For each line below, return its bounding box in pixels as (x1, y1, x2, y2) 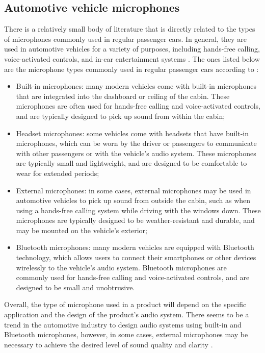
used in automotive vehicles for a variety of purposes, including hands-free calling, (4, 43, 260, 54)
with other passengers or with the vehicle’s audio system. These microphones (16, 147, 256, 158)
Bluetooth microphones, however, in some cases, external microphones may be (4, 329, 248, 340)
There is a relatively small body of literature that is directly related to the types (4, 23, 255, 34)
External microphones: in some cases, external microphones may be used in (16, 185, 251, 195)
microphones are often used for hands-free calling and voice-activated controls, (16, 100, 261, 111)
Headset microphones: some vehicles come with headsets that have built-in (16, 128, 249, 138)
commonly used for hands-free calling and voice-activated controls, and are (16, 272, 250, 283)
